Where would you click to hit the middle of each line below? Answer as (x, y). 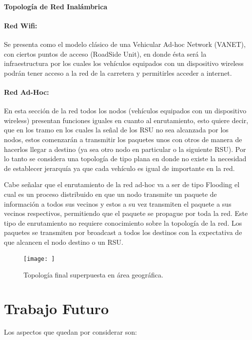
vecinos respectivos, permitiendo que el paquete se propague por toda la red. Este (126, 213)
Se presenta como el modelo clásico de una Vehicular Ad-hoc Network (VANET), (125, 44)
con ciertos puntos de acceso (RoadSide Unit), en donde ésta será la (105, 53)
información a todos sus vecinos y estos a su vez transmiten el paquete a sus (118, 203)
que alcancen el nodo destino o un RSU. (64, 242)
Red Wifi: (21, 25)
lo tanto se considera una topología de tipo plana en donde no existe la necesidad (125, 159)
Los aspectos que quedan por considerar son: (70, 331)
